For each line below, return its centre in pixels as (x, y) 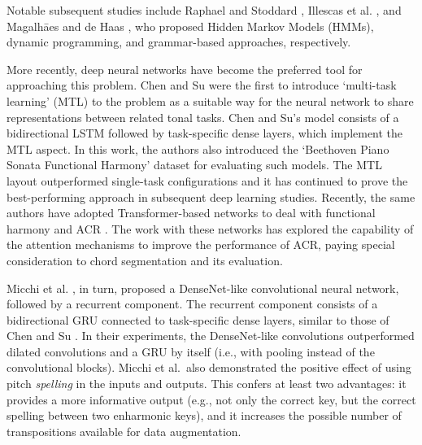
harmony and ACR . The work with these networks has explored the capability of (210, 228)
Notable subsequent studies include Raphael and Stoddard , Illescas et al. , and (204, 10)
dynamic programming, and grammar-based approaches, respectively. (179, 42)
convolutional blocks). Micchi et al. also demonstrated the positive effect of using (209, 367)
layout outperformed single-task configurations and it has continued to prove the (207, 180)
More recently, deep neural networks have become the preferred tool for (185, 69)
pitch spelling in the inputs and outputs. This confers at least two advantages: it (207, 384)
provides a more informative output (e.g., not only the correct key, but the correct (211, 399)
